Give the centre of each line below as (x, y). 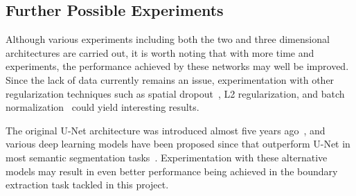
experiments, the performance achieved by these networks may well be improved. (177, 66)
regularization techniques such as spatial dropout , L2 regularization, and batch (175, 93)
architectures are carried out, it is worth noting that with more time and (160, 52)
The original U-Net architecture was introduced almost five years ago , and (166, 130)
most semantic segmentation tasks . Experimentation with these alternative (167, 157)
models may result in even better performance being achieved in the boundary (172, 171)
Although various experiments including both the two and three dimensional (168, 39)
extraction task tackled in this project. (87, 185)
